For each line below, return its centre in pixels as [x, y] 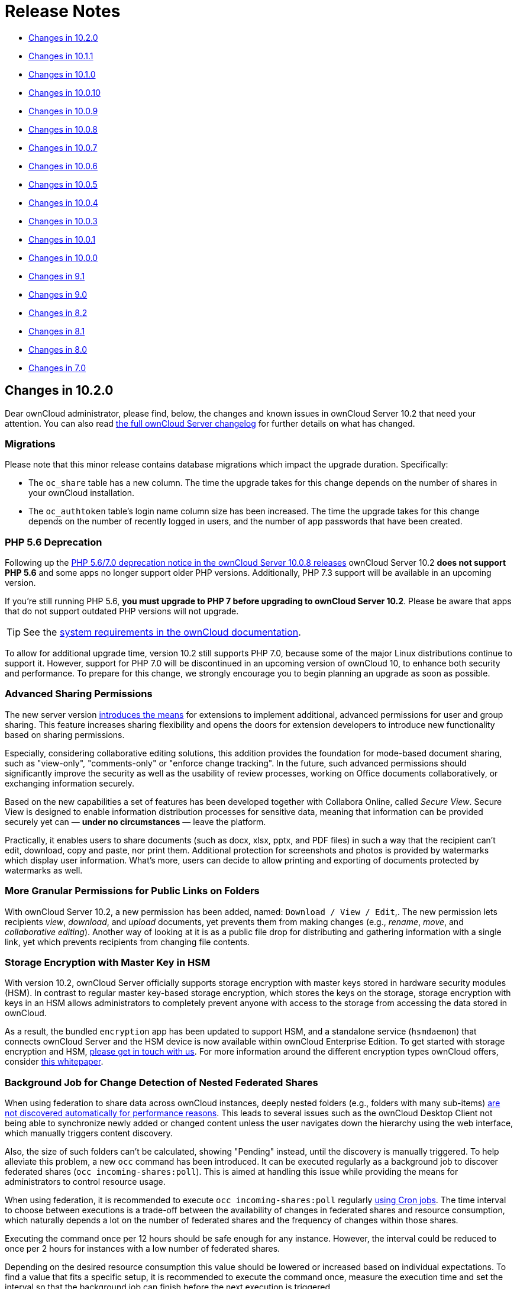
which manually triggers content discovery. [89, 1133]
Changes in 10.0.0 [63, 257]
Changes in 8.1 [57, 331]
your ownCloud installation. [82, 493]
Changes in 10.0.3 [63, 221]
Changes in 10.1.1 [61, 56]
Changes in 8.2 [58, 312]
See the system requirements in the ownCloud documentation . [162, 632]
